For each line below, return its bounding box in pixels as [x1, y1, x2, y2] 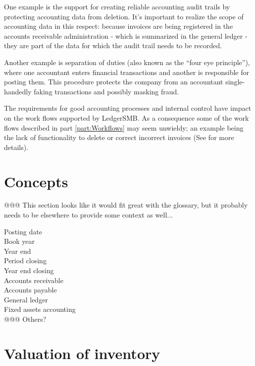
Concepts [4, 171, 68, 191]
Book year [4, 236, 35, 246]
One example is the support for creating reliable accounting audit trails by [4, 1, 230, 11]
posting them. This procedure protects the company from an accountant [4, 76, 223, 87]
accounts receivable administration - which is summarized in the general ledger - [4, 30, 248, 41]
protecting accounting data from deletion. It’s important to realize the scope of [4, 11, 244, 21]
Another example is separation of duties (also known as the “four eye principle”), [4, 57, 250, 67]
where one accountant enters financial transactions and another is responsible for [4, 67, 249, 77]
